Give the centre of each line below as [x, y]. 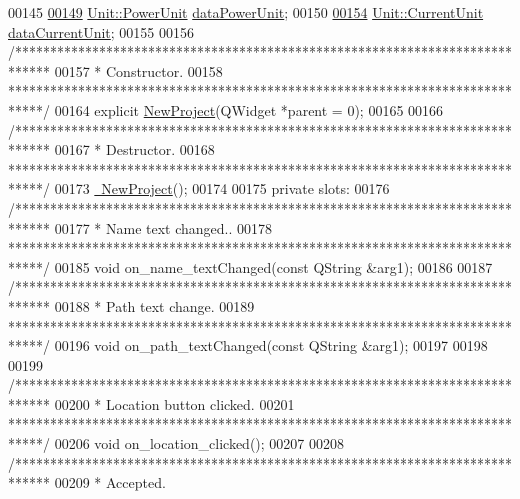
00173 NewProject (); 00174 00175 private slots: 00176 [222, 188]
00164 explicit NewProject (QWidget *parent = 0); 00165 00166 [249, 109]
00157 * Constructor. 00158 [138, 70]
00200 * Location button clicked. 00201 [174, 403]
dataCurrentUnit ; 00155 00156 [101, 31]
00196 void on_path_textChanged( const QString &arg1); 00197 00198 [271, 345]
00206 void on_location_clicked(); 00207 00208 [199, 443]
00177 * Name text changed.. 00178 [163, 227]
